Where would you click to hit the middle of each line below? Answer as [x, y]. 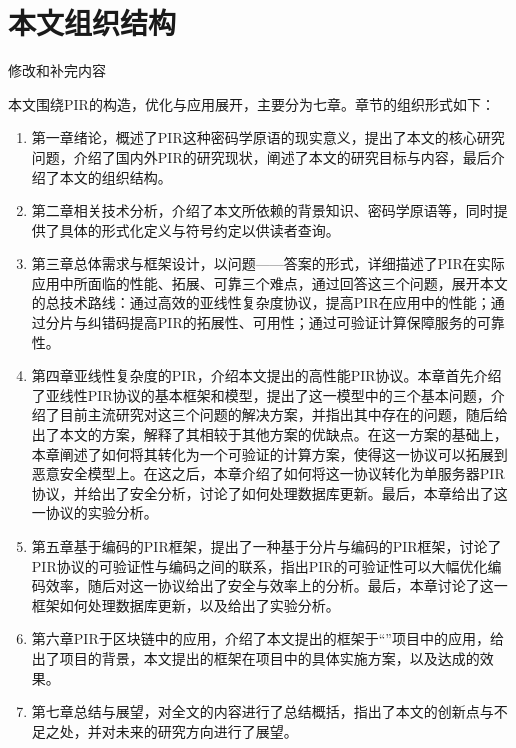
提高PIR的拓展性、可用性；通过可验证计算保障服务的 [303, 322]
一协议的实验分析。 [94, 512]
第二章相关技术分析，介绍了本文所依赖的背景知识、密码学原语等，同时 [262, 210]
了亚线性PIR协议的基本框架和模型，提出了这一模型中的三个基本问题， [261, 394]
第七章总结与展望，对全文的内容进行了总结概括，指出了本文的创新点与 [262, 711]
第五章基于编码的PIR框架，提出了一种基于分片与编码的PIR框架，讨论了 [266, 546]
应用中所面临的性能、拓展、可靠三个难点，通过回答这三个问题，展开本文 [269, 282]
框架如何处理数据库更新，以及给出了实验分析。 [185, 604]
